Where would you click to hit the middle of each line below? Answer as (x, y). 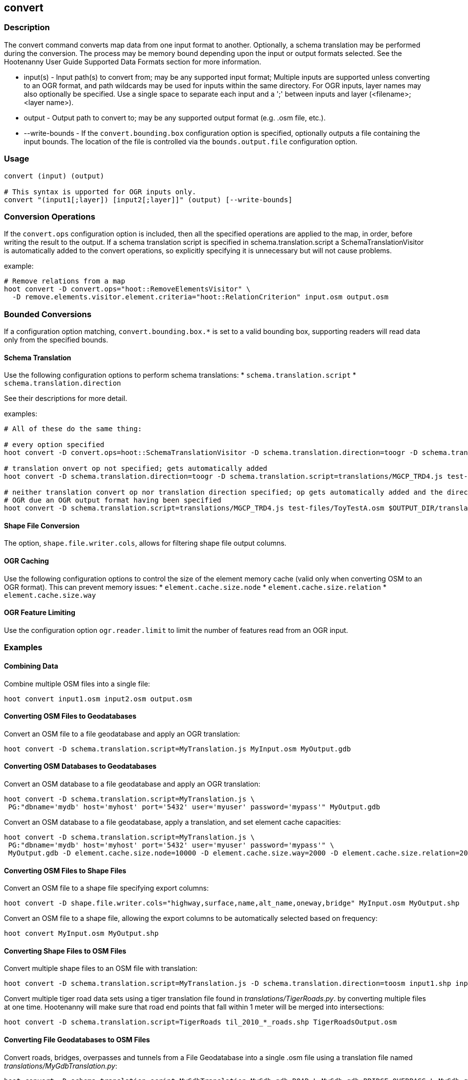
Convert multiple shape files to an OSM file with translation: (101, 968)
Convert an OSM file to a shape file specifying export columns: (106, 888)
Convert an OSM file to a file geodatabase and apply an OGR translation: (122, 734)
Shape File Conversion (42, 525)
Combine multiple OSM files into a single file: (77, 683)
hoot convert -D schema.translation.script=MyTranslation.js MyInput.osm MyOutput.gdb (177, 749)
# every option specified (54, 445)
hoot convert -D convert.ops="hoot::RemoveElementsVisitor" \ (127, 289)
